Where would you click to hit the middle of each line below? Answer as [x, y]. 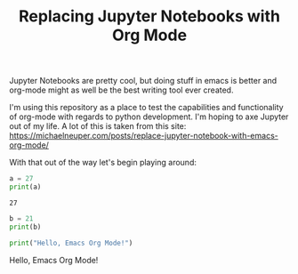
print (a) [25, 187]
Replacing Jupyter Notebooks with [149, 16]
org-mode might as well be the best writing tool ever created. [121, 90]
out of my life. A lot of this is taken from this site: [98, 126]
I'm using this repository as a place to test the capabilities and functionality [146, 108]
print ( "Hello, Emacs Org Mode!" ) [71, 243]
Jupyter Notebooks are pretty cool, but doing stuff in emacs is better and [143, 81]
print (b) [25, 227]
